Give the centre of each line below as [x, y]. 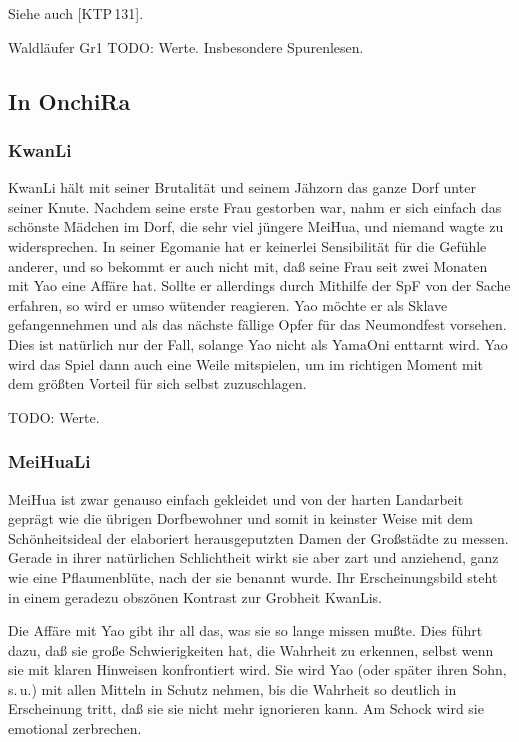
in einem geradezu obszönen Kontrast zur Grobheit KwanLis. [195, 596]
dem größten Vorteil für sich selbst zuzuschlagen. [157, 383]
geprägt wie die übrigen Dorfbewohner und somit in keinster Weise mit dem [240, 518]
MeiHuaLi [49, 461]
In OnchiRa [69, 100]
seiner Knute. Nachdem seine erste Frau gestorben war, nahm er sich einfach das [255, 206]
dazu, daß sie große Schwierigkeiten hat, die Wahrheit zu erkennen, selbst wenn [251, 649]
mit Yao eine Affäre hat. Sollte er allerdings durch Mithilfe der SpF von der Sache [259, 285]
